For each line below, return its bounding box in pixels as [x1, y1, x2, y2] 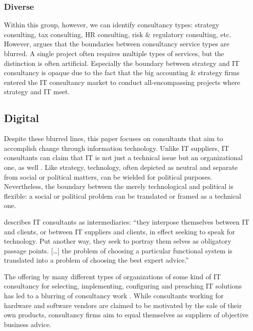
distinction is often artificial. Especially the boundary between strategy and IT [4, 58, 240, 68]
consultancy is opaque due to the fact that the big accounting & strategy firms [4, 67, 240, 78]
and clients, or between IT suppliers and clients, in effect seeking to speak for [4, 226, 235, 236]
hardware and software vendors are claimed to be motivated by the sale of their [4, 300, 242, 310]
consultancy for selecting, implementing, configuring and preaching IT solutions [4, 281, 242, 291]
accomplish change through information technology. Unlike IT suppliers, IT [4, 143, 229, 153]
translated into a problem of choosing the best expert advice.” [4, 255, 189, 265]
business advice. [4, 319, 52, 329]
